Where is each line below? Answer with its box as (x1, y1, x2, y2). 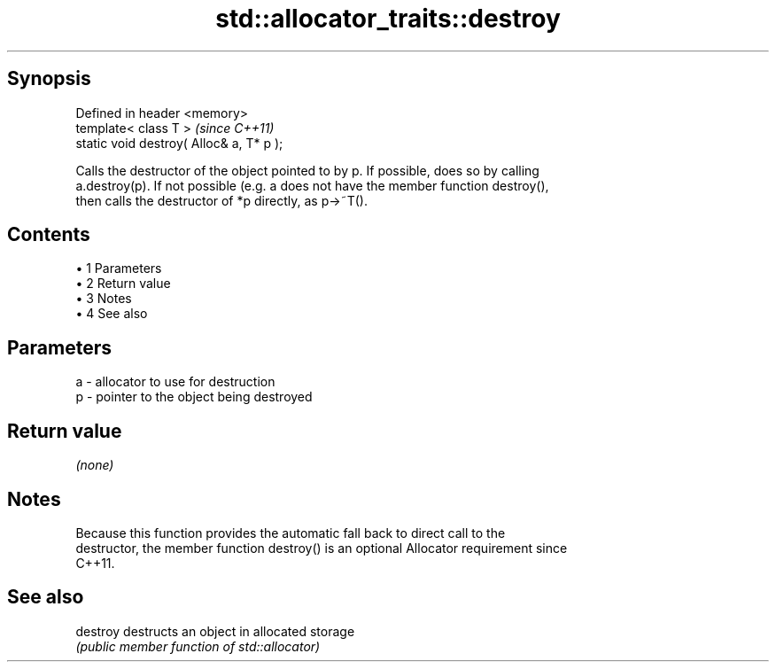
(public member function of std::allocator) (75, 638, 321, 654)
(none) (75, 457, 114, 473)
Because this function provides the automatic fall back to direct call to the (75, 525, 506, 541)
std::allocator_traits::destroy (215, 4, 561, 34)
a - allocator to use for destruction (75, 374, 275, 390)
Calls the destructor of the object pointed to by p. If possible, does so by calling (75, 162, 539, 178)
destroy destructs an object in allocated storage (75, 623, 355, 639)
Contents (7, 223, 90, 246)
